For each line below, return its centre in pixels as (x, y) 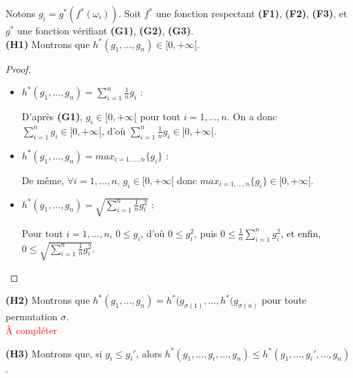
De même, (43, 180)
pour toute (284, 300)
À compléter (32, 330)
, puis (206, 233)
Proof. (18, 68)
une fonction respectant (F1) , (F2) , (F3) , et (252, 13)
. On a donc (252, 116)
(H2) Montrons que (48, 300)
